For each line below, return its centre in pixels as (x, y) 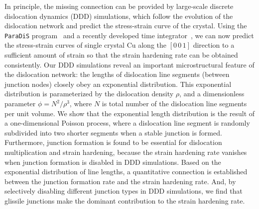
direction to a (214, 45)
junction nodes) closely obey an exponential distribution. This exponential (118, 84)
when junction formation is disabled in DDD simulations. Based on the (113, 162)
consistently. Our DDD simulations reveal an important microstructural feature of (129, 64)
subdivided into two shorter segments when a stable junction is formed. (113, 132)
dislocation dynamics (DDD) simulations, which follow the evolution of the (119, 16)
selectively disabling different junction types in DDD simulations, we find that (124, 191)
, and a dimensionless (212, 94)
